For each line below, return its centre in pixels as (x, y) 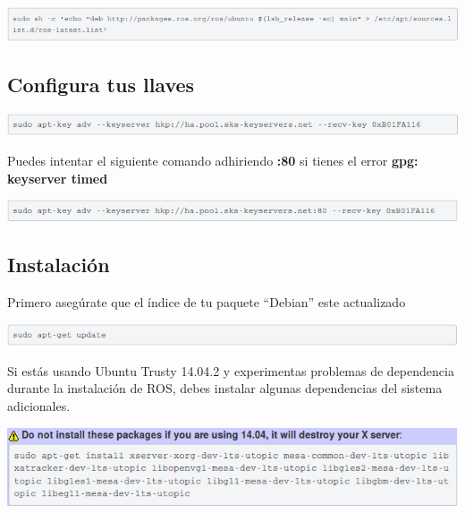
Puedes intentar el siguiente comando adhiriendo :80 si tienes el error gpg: (213, 160)
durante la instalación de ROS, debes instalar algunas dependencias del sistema (225, 388)
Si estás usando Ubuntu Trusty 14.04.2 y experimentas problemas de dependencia (231, 370)
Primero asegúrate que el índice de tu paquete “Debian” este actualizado (207, 301)
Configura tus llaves (101, 84)
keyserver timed (58, 178)
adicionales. (39, 406)
